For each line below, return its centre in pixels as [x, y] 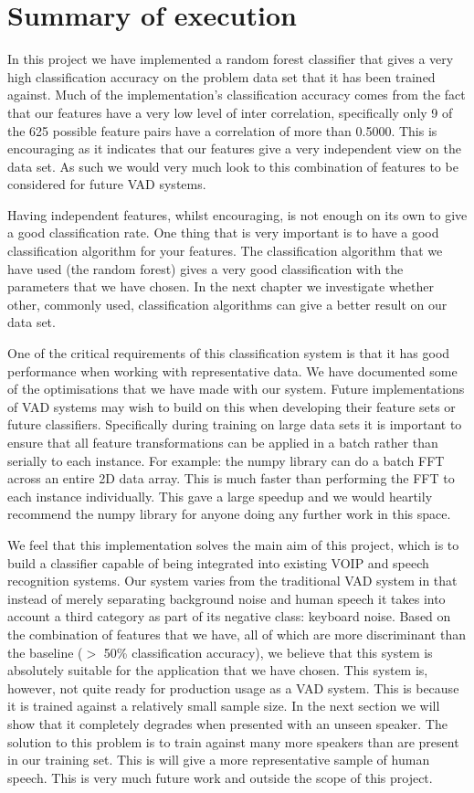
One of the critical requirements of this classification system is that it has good [229, 353]
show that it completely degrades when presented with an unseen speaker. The [227, 723]
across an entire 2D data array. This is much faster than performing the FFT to [231, 478]
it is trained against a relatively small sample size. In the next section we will [224, 706]
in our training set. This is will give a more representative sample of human [219, 760]
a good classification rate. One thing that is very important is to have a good [223, 233]
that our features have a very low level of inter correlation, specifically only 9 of [230, 112]
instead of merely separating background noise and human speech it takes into [226, 598]
